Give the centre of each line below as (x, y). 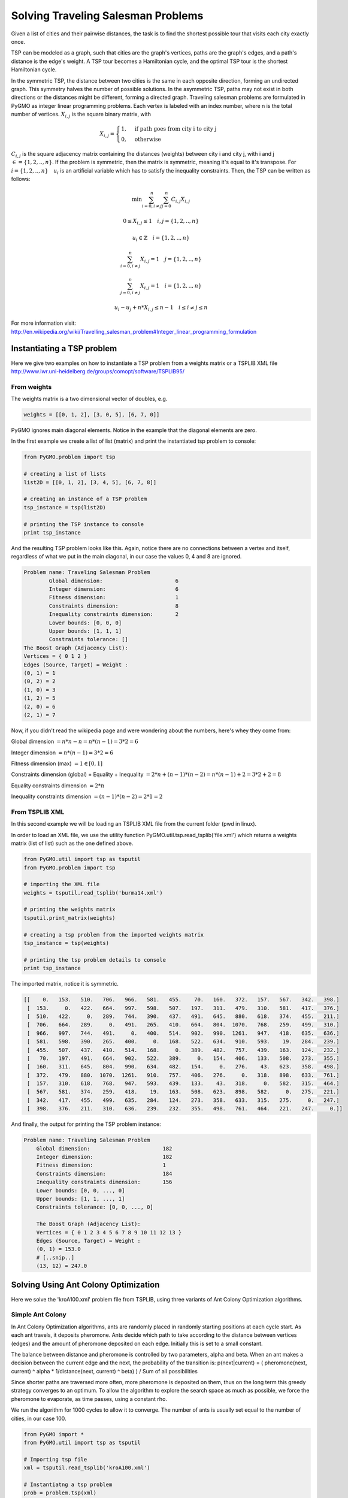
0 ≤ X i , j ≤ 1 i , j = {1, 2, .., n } (161, 222)
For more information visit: (43, 323)
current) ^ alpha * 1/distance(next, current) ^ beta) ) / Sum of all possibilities (104, 1371)
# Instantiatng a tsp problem (68, 1484)
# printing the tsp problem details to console (95, 960)
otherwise (148, 140)
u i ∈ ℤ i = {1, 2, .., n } (161, 238)
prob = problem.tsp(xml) (60, 1493)
